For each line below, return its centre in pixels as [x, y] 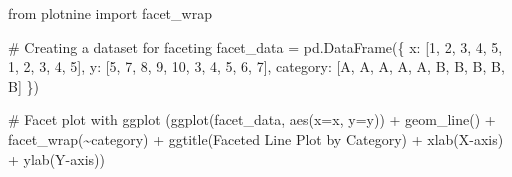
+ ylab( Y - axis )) [56, 158]
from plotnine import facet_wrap [110, 13]
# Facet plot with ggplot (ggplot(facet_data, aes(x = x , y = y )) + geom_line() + [252, 119]
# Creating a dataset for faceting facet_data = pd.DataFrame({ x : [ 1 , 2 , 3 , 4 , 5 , [255, 46]
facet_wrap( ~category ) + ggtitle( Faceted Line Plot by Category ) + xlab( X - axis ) [256, 138]
